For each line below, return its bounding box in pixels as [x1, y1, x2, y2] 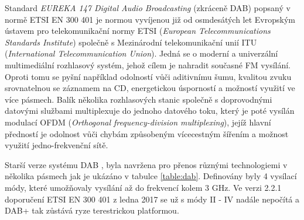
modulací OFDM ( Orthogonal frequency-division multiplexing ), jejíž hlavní [5, 116, 271, 128]
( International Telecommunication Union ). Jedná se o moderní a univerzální [5, 47, 278, 60]
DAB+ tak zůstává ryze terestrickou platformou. [5, 204, 179, 216]
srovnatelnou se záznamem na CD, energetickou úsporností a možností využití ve [5, 82, 295, 94]
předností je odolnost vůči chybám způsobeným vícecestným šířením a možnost [5, 127, 289, 139]
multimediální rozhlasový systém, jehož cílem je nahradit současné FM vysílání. [5, 58, 291, 71]
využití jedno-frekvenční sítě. [5, 139, 108, 151]
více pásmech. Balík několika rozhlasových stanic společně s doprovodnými [5, 93, 272, 105]
